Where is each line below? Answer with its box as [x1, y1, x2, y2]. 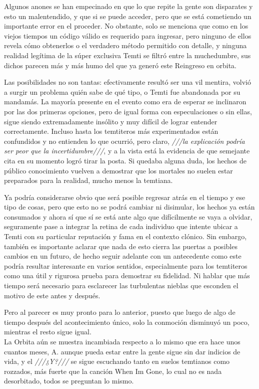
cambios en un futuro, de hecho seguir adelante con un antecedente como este [4, 251, 241, 261]
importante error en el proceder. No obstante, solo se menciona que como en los [4, 21, 248, 31]
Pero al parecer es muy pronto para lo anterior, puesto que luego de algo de [4, 307, 235, 317]
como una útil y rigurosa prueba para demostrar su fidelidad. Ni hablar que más [4, 270, 250, 281]
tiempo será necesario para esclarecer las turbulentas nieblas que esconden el [4, 280, 238, 291]
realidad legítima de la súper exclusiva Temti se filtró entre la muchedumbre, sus [4, 50, 251, 60]
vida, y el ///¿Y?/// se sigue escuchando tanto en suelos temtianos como [4, 356, 230, 366]
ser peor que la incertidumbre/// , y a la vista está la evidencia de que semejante [4, 145, 250, 156]
